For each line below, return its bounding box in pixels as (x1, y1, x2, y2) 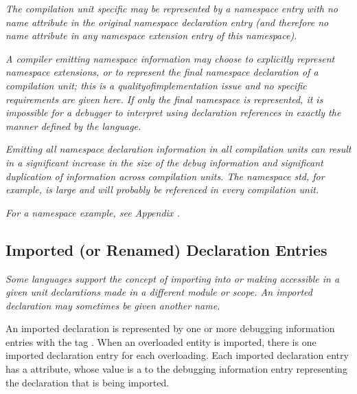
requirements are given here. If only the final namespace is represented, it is (5, 91, 323, 106)
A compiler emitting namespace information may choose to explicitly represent (5, 51, 335, 65)
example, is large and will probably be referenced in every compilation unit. (5, 182, 319, 197)
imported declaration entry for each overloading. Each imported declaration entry (5, 348, 349, 362)
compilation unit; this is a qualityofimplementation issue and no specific (5, 78, 307, 92)
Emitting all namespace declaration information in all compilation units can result (5, 142, 352, 156)
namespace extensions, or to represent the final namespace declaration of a (5, 65, 319, 79)
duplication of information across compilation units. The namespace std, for (5, 168, 325, 183)
